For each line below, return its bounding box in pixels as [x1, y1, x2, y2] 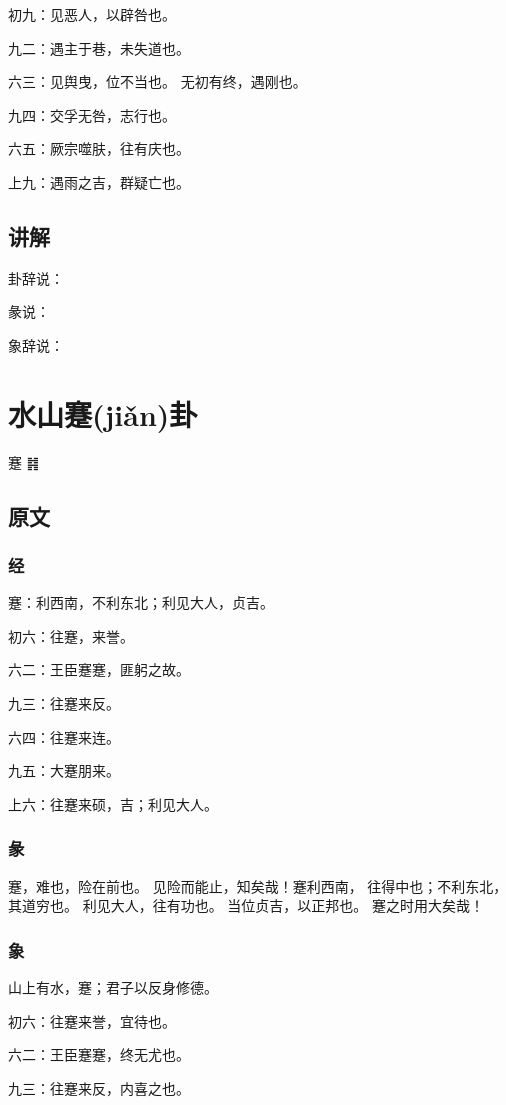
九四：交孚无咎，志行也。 [8, 104, 176, 125]
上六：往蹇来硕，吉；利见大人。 [8, 793, 218, 814]
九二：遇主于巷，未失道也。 [8, 37, 190, 58]
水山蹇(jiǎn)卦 [8, 393, 198, 434]
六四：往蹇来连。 [8, 726, 120, 747]
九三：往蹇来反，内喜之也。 [8, 1077, 190, 1098]
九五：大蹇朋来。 [8, 760, 120, 781]
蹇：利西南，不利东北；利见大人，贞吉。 [8, 592, 274, 613]
